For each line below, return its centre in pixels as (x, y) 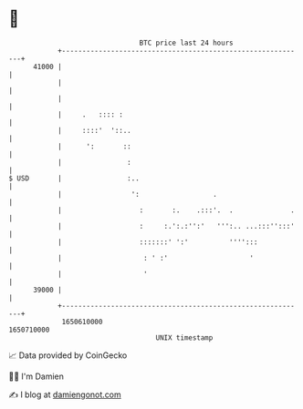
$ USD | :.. (74, 178)
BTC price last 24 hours (186, 43)
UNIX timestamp (184, 337)
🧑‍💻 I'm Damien (37, 376)
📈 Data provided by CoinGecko (68, 355)
